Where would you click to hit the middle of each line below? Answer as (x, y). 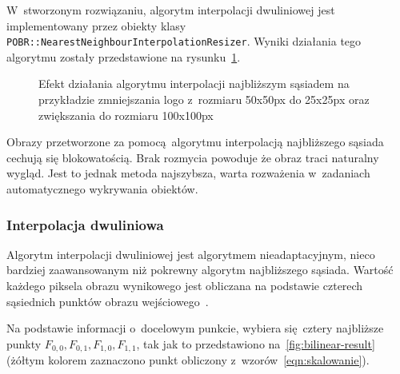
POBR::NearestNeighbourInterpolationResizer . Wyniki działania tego (184, 41)
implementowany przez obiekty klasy (96, 25)
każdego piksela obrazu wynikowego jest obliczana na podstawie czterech (185, 285)
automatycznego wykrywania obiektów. (102, 189)
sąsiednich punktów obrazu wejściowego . (108, 301)
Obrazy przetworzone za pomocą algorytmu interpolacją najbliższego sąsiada (195, 142)
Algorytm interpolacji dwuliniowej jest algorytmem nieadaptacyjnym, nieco (191, 254)
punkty (24, 343)
